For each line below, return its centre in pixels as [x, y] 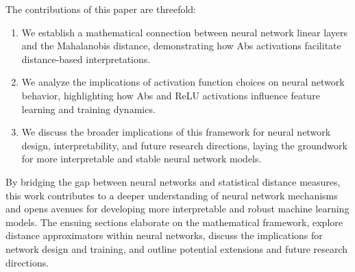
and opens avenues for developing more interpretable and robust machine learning [177, 209]
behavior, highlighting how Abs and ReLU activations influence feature [171, 95]
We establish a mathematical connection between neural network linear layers [184, 32]
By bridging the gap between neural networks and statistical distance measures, [173, 181]
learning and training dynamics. [88, 109]
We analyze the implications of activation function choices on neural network [183, 82]
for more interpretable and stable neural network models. [142, 159]
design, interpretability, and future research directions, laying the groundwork [184, 145]
